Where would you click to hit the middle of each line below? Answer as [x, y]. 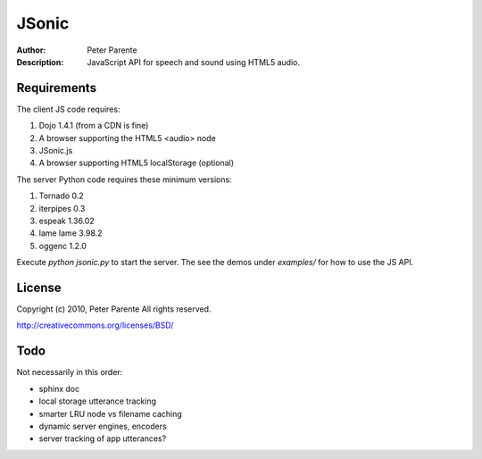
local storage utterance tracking [97, 401]
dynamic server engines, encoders [103, 426]
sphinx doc [59, 388]
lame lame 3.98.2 [71, 233]
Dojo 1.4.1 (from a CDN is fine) [94, 126]
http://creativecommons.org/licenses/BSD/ [95, 325]
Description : [40, 62]
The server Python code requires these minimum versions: [124, 179]
